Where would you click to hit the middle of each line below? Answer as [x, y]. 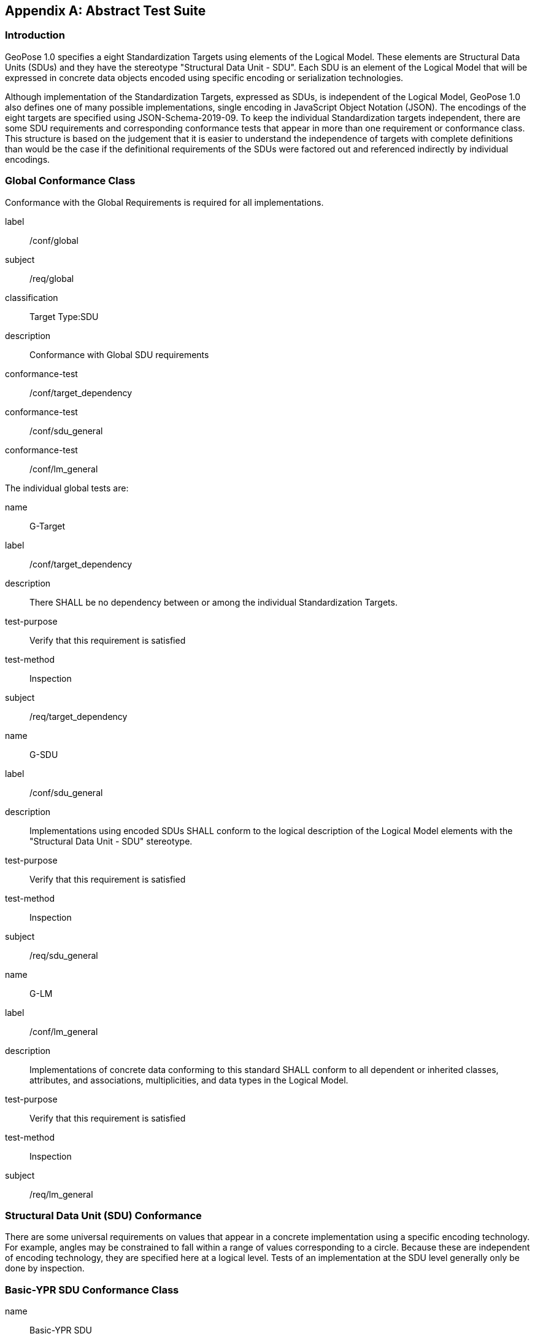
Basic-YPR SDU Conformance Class [92, 1290]
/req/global [52, 278]
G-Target [48, 526]
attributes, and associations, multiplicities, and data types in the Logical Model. [189, 1080]
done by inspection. [45, 1268]
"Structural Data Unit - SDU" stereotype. [111, 841]
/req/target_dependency [79, 716]
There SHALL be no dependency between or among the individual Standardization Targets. [214, 602]
